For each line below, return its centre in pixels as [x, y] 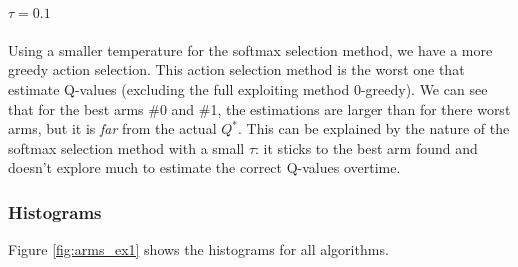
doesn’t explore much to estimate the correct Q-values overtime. [204, 167]
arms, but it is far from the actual [112, 128]
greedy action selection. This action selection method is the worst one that [236, 69]
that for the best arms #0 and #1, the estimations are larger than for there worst [259, 108]
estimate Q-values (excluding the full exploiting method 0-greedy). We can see [248, 88]
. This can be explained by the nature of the [373, 128]
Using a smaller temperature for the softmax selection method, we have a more [250, 49]
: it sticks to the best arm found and [366, 147]
